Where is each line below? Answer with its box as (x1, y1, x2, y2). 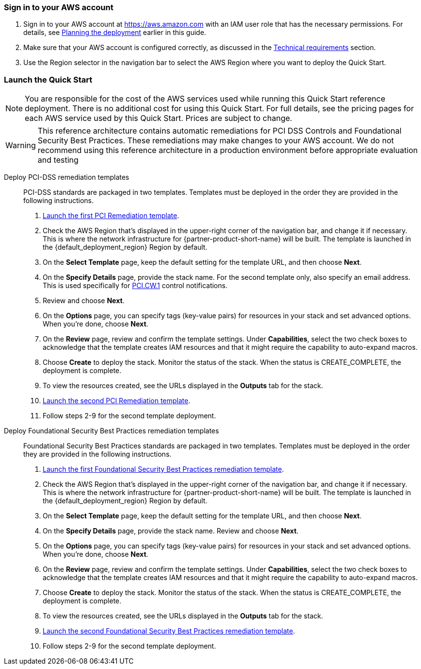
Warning (5, 140, 36, 151)
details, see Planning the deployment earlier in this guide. (23, 28, 206, 37)
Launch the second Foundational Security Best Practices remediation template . (43, 627, 295, 635)
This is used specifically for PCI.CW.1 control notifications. (43, 281, 227, 290)
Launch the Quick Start (4, 74, 93, 85)
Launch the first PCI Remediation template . (43, 211, 179, 220)
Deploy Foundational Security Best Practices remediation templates (4, 427, 219, 435)
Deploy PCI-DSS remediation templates (4, 173, 130, 182)
